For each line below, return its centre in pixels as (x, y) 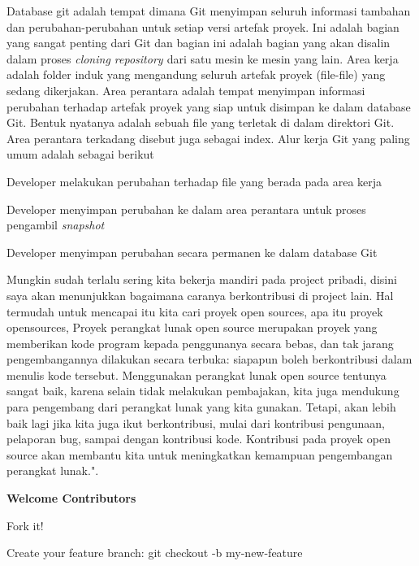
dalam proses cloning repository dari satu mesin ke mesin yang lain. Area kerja (203, 58)
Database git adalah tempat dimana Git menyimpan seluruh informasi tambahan (209, 11)
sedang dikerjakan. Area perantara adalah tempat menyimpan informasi (186, 90)
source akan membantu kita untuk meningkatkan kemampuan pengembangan (200, 454)
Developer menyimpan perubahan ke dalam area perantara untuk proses (186, 209)
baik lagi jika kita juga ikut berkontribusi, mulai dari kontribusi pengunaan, (196, 422)
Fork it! (25, 525)
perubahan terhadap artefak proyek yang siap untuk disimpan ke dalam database (209, 106)
